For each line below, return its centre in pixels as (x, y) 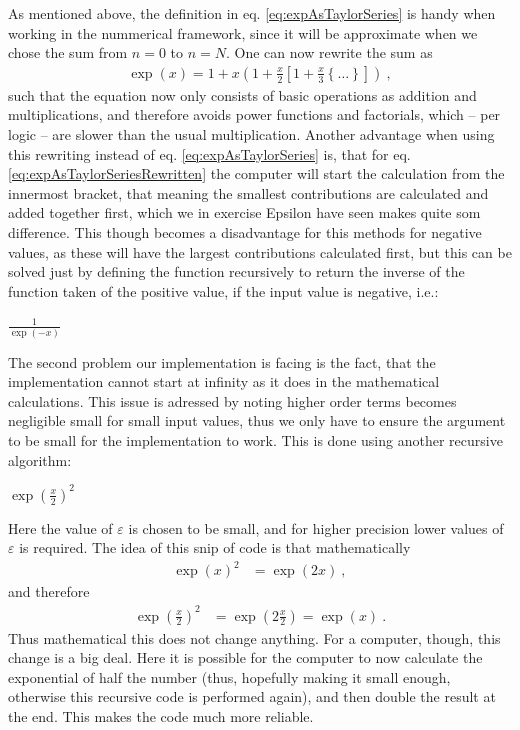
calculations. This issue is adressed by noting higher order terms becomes (232, 400)
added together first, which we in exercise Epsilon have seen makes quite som (244, 212)
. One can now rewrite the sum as (329, 52)
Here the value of (60, 527)
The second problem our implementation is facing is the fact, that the (222, 361)
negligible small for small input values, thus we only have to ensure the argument (257, 420)
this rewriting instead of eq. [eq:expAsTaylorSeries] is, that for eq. (209, 153)
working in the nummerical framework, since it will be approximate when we (243, 32)
